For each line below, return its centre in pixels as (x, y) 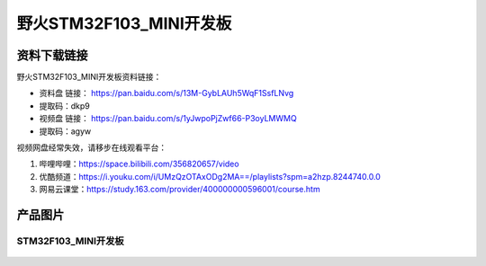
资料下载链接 (52, 55)
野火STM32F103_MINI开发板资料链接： (89, 77)
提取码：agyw (65, 131)
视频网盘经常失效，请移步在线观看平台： (91, 147)
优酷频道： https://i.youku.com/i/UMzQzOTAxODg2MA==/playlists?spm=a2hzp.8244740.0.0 (210, 176)
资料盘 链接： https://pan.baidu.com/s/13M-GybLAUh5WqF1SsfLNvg (166, 93)
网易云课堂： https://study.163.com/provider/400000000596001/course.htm (180, 190)
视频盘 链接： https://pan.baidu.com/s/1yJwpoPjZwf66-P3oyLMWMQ (168, 119)
